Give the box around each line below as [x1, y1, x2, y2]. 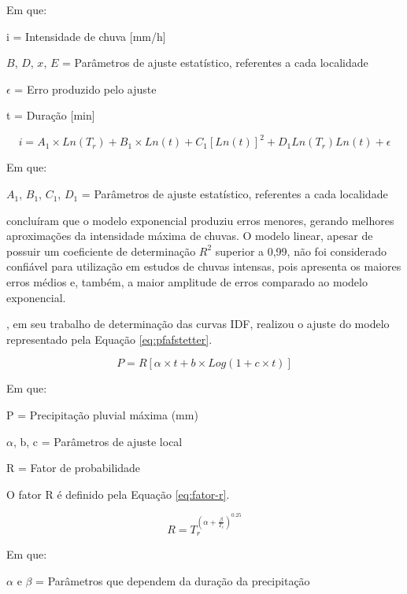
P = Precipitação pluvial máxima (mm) [6, 407, 198, 422]
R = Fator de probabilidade [6, 459, 141, 476]
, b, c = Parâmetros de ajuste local [13, 433, 183, 449]
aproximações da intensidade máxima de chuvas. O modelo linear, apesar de [6, 227, 373, 244]
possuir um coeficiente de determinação [6, 242, 196, 259]
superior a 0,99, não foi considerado [215, 242, 387, 259]
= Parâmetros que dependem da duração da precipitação [35, 572, 310, 588]
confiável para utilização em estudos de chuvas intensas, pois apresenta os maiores [6, 258, 401, 275]
